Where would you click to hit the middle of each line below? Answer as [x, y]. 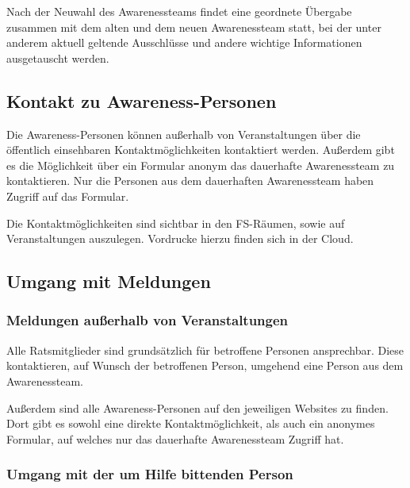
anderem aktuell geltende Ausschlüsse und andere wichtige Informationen [184, 42]
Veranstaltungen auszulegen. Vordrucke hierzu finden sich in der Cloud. [180, 238]
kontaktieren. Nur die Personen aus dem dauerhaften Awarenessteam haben [190, 181]
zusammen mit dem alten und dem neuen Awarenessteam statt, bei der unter [194, 27]
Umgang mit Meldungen [109, 281]
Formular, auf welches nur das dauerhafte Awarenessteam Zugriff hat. [175, 438]
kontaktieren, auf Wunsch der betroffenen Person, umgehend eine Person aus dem [205, 365]
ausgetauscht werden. [58, 58]
